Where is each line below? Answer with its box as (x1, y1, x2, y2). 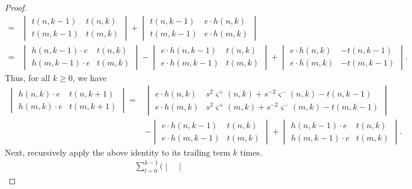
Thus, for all (5, 71, 50, 83)
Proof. (5, 1, 27, 13)
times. (240, 146, 262, 159)
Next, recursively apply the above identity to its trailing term (5, 146, 231, 159)
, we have (72, 71, 107, 83)
